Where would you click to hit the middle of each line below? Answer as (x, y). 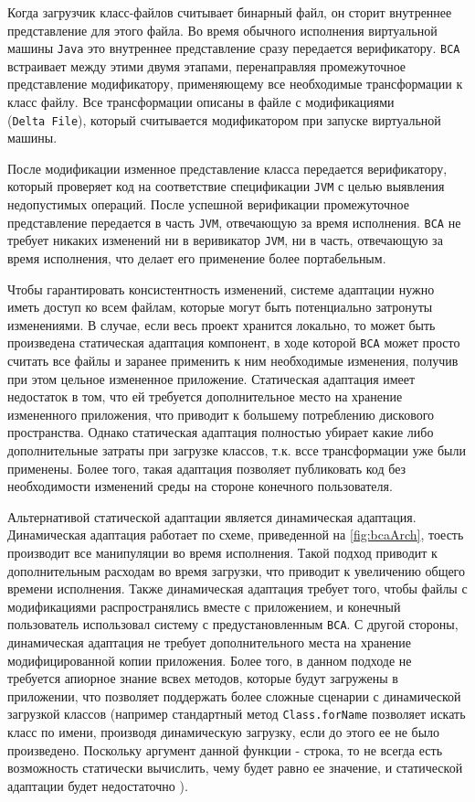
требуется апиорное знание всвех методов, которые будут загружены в (203, 678)
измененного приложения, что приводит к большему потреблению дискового (221, 414)
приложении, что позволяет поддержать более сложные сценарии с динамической (234, 695)
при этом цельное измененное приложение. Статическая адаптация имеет (211, 378)
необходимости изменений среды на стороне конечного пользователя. (200, 486)
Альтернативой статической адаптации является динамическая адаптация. (212, 516)
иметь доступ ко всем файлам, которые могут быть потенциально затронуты (220, 307)
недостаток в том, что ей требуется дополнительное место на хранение (205, 396)
